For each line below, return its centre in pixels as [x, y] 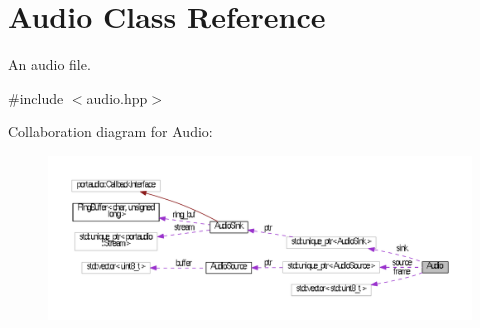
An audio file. [49, 64]
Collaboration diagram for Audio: [110, 131]
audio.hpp [117, 97]
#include [36, 97]
